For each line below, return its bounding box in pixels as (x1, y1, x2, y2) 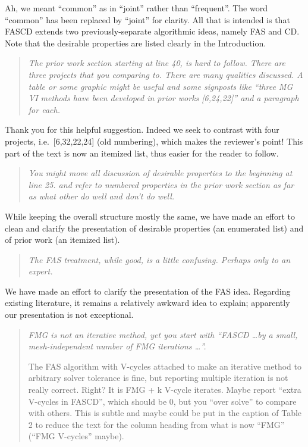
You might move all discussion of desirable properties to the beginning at (28, 167, 293, 179)
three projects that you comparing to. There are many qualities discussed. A (28, 68, 303, 80)
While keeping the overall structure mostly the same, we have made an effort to (5, 210, 295, 222)
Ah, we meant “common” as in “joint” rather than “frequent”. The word (5, 2, 268, 14)
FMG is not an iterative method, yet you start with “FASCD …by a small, (28, 328, 298, 340)
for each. (28, 103, 60, 115)
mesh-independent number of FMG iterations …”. (28, 340, 206, 352)
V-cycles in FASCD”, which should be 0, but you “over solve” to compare (28, 395, 297, 407)
